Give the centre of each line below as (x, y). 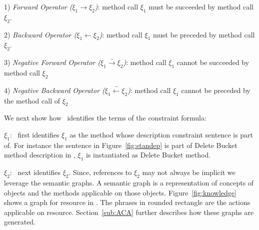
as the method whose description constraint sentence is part (161, 134)
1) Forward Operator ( (38, 6)
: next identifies (35, 172)
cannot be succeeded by (213, 62)
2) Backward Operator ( (40, 34)
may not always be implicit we (189, 172)
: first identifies (34, 134)
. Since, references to (100, 172)
